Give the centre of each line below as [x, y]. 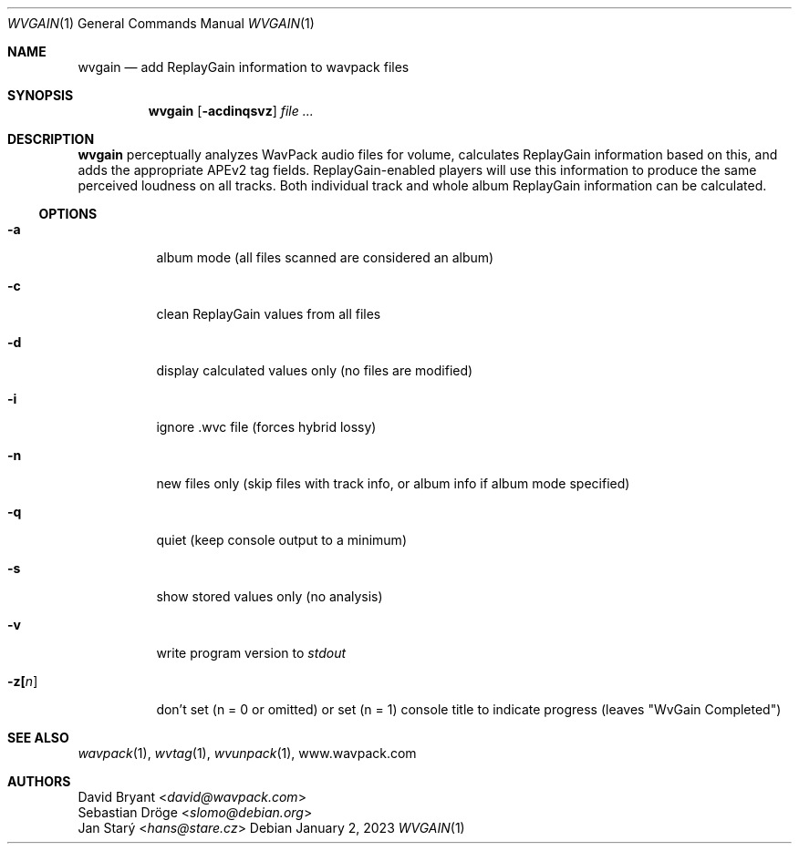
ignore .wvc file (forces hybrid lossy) [266, 427]
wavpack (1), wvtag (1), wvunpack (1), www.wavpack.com [247, 753]
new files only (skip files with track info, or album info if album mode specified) [393, 483]
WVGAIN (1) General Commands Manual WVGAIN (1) [161, 23]
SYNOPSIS [41, 95]
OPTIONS [68, 214]
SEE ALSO [38, 738]
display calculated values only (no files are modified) [315, 370]
